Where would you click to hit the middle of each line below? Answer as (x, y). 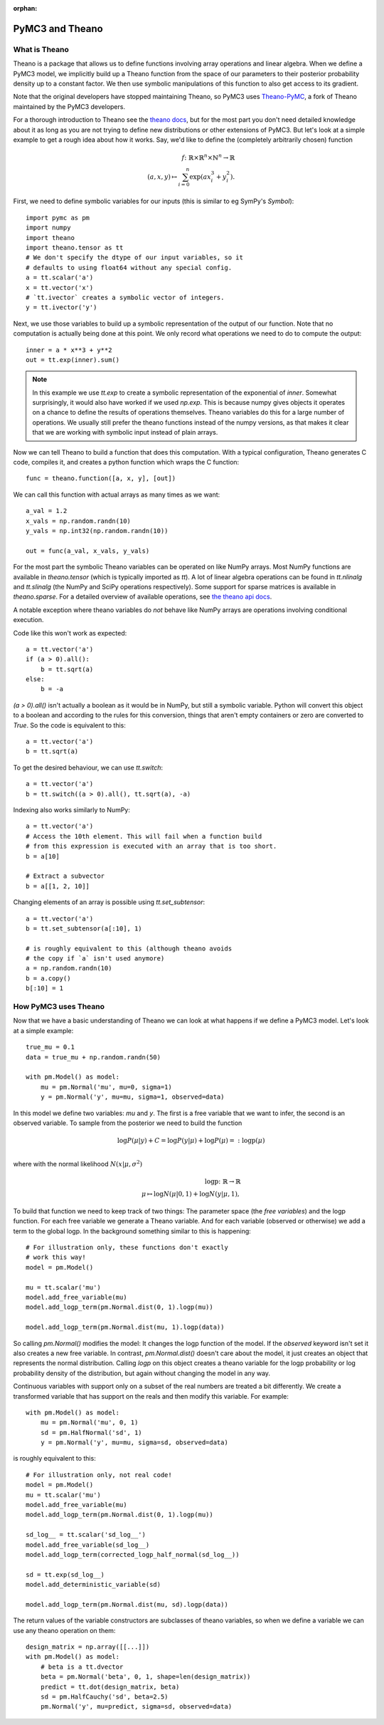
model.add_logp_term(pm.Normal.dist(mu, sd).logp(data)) (127, 1604)
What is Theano (41, 49)
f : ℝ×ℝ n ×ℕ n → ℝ (208, 157)
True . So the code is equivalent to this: (69, 725)
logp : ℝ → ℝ (223, 1182)
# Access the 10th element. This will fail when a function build (144, 836)
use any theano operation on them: (64, 1630)
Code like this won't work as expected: (70, 633)
